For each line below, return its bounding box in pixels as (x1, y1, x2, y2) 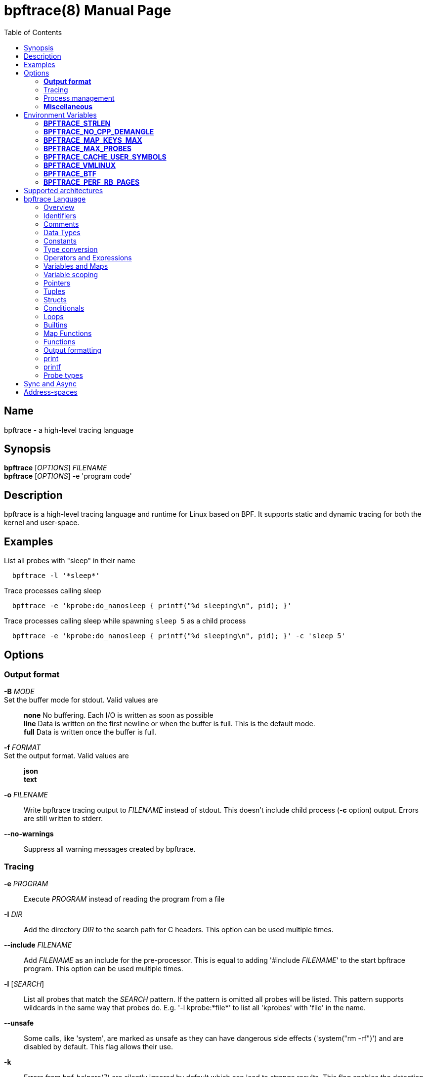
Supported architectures (24, 186, 103, 195)
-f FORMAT (4, 743, 41, 752)
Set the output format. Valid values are (4, 751, 129, 760)
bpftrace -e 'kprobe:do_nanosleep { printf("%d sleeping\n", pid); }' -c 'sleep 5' (12, 632, 346, 640)
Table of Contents (4, 28, 62, 37)
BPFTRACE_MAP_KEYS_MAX (43, 135, 142, 144)
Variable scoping (43, 270, 98, 279)
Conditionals (43, 303, 85, 312)
